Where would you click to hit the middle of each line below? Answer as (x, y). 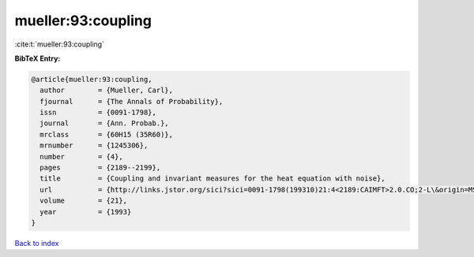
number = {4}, (82, 156)
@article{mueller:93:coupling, (92, 79)
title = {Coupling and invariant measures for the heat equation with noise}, (213, 179)
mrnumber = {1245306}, (94, 145)
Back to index (37, 243)
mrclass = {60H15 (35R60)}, (107, 134)
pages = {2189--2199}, (100, 168)
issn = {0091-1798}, (98, 113)
